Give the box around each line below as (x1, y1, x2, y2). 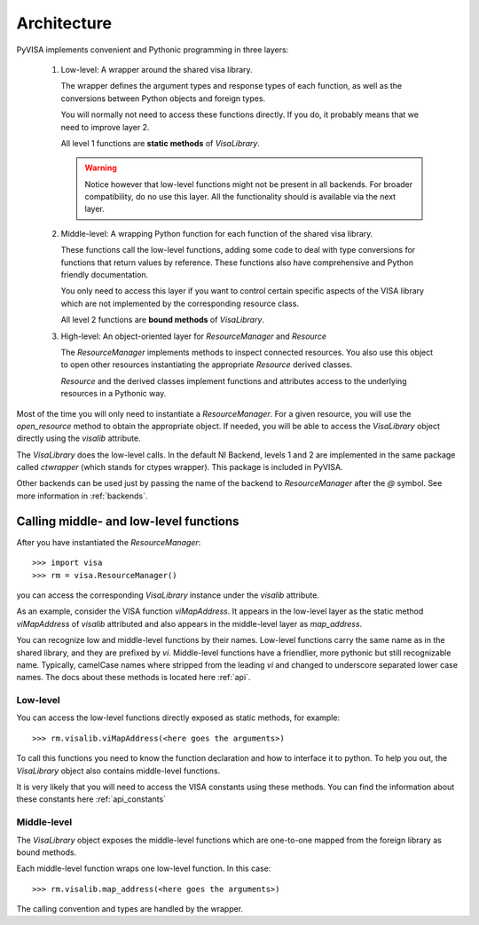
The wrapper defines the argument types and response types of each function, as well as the (60, 81, 403, 91)
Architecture (16, 13, 113, 33)
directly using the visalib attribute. (16, 433, 141, 443)
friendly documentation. (60, 270, 149, 280)
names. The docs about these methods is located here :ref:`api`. (16, 672, 251, 683)
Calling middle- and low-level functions (16, 513, 239, 529)
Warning (84, 162, 117, 173)
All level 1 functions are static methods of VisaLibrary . (60, 137, 261, 148)
